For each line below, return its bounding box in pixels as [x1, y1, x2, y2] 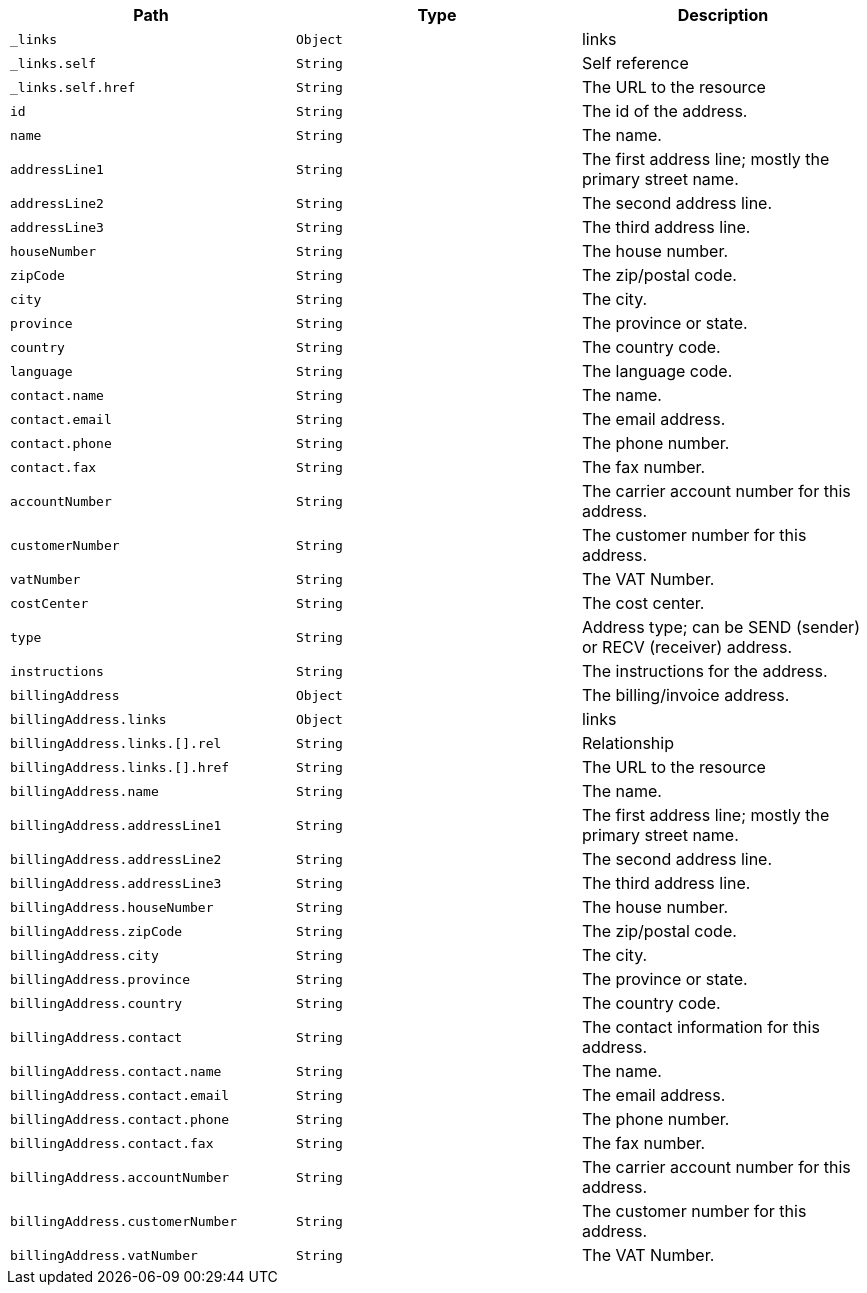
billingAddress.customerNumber [10, 1213, 237, 1229]
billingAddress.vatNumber [10, 1247, 198, 1263]
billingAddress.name [10, 783, 159, 799]
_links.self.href [10, 79, 136, 95]
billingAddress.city [10, 947, 159, 963]
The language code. [581, 361, 733, 381]
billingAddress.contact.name [10, 1063, 222, 1079]
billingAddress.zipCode [10, 923, 183, 939]
